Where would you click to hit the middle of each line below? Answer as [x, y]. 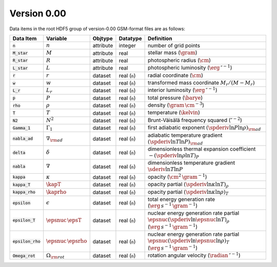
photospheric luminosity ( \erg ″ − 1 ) [190, 67]
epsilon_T [24, 220]
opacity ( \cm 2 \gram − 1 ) [177, 176]
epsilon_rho [26, 242]
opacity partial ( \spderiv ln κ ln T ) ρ [188, 185]
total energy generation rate [181, 199]
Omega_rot [24, 255]
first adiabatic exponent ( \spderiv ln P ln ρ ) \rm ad [204, 128]
